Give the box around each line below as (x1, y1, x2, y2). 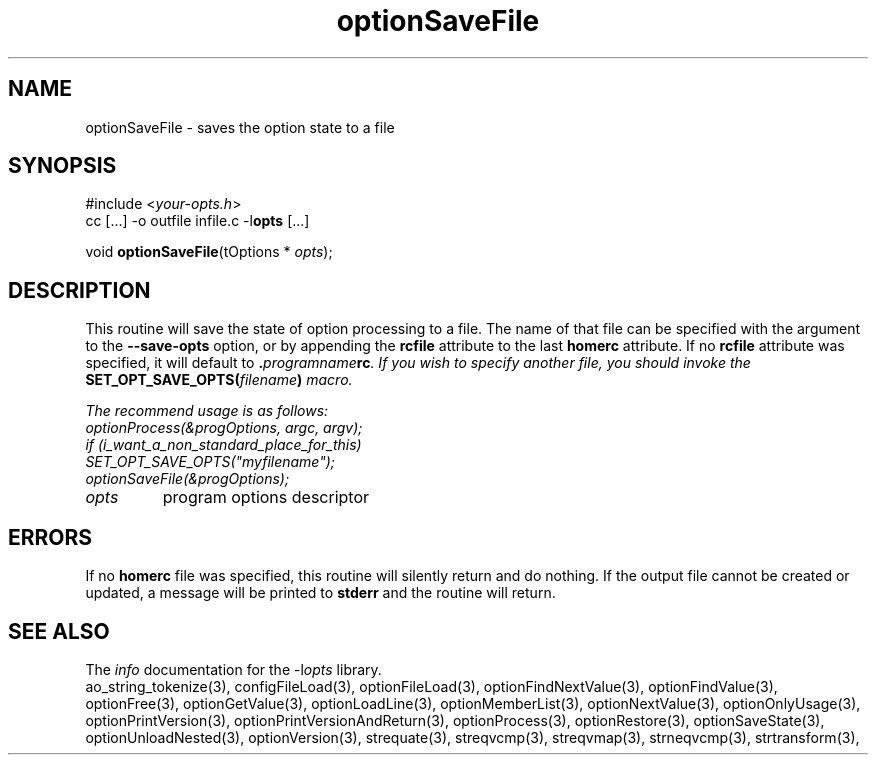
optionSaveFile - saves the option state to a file (85, 118, 395, 136)
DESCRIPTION (8, 277, 151, 303)
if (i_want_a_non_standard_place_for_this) (85, 436, 362, 454)
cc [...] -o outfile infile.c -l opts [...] (85, 212, 310, 230)
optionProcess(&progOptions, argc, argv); (85, 419, 363, 437)
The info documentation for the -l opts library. (85, 660, 382, 678)
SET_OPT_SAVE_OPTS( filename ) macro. (85, 371, 353, 389)
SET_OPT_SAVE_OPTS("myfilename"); (85, 453, 336, 471)
